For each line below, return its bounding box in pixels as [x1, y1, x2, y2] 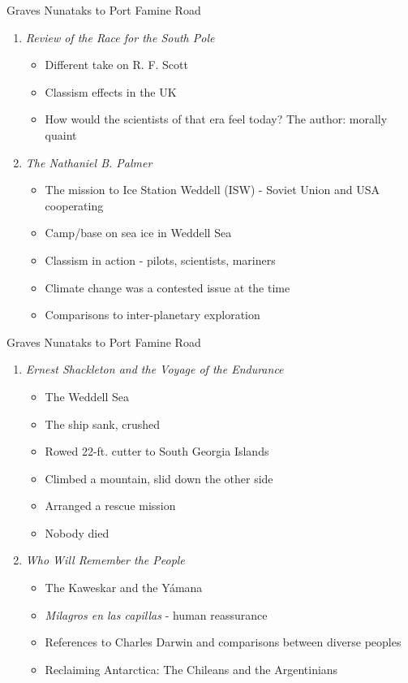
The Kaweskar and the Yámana [45, 579, 203, 596]
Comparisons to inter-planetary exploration [45, 306, 260, 323]
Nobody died [45, 524, 110, 541]
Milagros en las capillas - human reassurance [45, 606, 268, 623]
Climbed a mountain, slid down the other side [45, 469, 273, 486]
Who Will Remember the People [25, 551, 185, 568]
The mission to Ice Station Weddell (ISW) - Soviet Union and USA [45, 181, 380, 198]
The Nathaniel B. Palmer [25, 153, 152, 171]
